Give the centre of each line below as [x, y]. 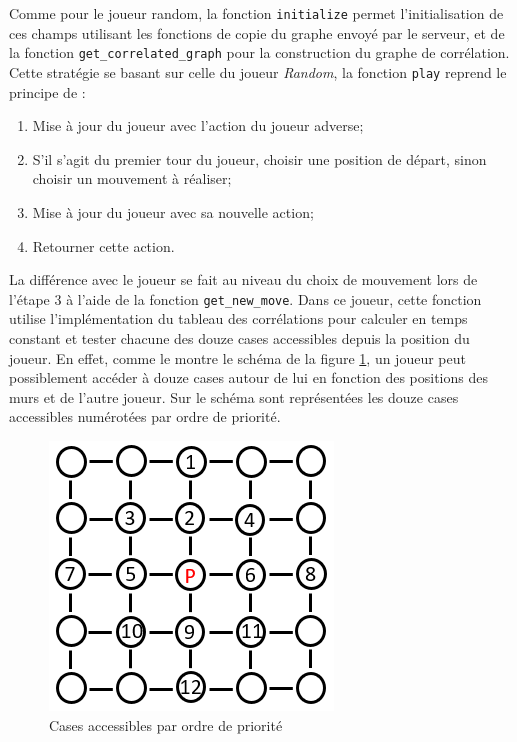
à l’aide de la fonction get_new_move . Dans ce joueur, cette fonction [274, 298]
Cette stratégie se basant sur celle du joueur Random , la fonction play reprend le [258, 71]
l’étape [29, 298]
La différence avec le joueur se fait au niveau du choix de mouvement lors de [243, 279]
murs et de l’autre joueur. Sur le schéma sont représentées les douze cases [234, 396]
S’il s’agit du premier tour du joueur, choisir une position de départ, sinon [259, 158]
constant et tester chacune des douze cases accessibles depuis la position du [239, 337]
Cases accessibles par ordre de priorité [166, 724]
